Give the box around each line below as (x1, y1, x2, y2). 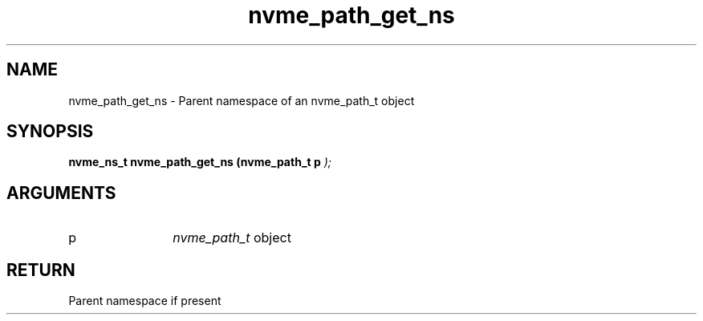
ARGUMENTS (6, 182, 116, 203)
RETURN (6, 259, 75, 280)
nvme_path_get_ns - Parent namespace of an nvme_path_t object (68, 93, 415, 108)
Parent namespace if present (68, 294, 221, 308)
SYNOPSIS (6, 121, 94, 142)
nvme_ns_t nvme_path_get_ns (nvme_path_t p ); (68, 155, 332, 169)
